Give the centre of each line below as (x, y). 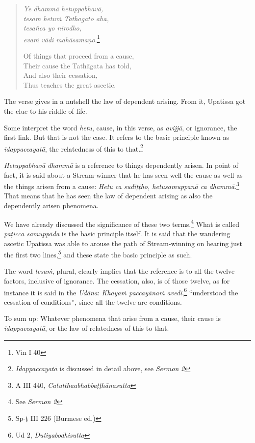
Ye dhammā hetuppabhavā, (63, 8)
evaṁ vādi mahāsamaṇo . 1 (62, 38)
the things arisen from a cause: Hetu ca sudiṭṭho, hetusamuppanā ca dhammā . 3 (122, 185)
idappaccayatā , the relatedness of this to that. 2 (74, 148)
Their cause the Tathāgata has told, (77, 65)
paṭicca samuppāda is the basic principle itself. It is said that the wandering (117, 233)
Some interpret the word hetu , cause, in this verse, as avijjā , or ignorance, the (121, 127)
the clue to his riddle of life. (46, 111)
